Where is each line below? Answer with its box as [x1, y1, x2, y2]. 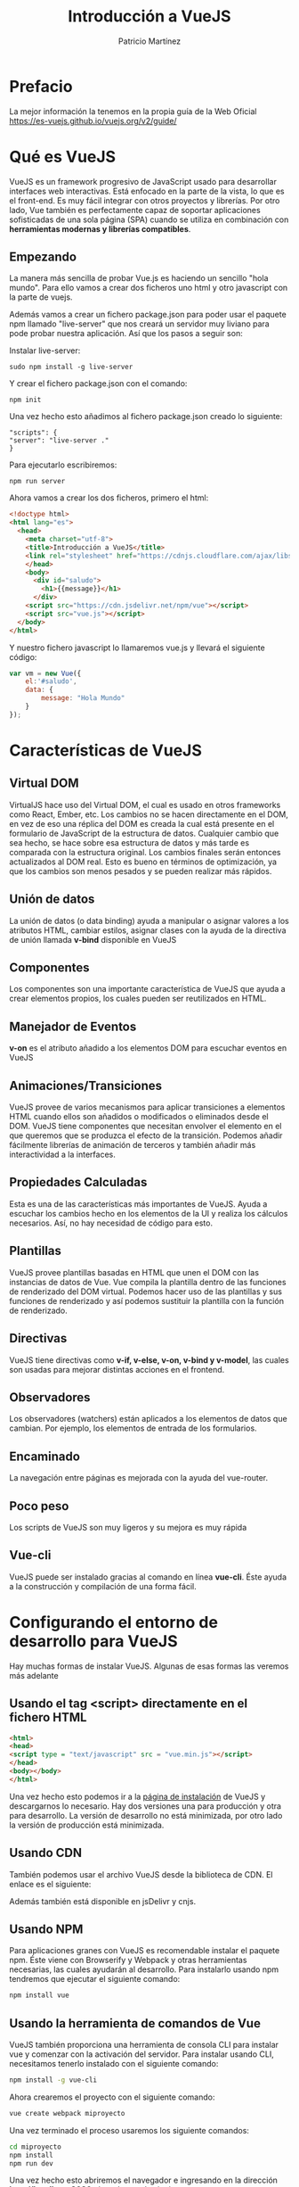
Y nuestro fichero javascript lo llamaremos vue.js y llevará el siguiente [9, 642, 265, 653]
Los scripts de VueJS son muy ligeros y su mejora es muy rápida [9, 1522, 247, 1532]
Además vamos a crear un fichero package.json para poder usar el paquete [9, 309, 287, 320]
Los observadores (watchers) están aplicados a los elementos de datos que [9, 1414, 287, 1424]
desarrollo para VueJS [9, 1630, 178, 1651]
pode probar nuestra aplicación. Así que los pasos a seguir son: [9, 328, 243, 339]
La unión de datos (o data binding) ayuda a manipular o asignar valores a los [9, 915, 289, 926]
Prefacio [9, 76, 73, 96]
